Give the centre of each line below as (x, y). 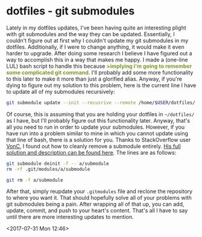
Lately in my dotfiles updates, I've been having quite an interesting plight (96, 28)
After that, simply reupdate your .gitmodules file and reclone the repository (99, 191)
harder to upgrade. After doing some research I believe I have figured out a (99, 53)
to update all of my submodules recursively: (61, 91)
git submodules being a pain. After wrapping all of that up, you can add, (95, 204)
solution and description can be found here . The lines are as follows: (91, 152)
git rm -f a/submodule (35, 180)
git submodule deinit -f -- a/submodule (58, 164)
